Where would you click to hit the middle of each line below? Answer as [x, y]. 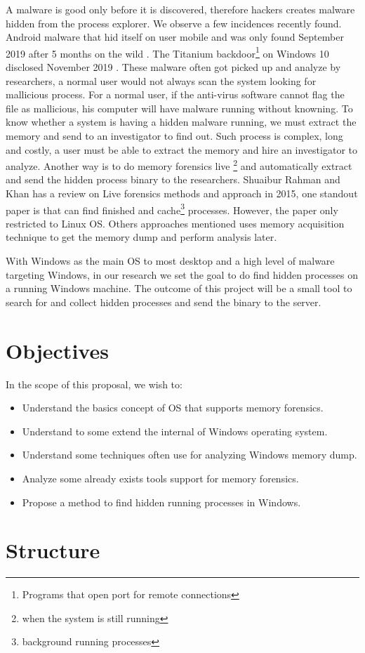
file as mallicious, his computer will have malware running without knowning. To [179, 108]
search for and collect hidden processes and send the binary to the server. [164, 302]
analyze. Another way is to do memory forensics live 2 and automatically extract [179, 165]
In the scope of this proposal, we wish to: [94, 384]
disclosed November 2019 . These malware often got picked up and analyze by [173, 67]
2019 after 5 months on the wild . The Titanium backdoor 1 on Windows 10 [167, 52]
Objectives [57, 350]
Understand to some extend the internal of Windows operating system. [175, 431]
